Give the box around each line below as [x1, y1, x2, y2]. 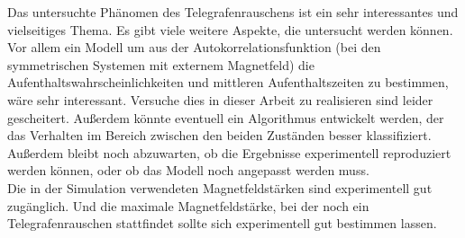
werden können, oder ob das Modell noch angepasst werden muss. [7, 161, 369, 180]
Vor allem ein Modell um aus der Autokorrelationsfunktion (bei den [7, 38, 381, 57]
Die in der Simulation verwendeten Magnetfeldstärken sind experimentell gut [7, 178, 433, 197]
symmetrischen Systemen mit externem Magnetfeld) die [7, 55, 315, 74]
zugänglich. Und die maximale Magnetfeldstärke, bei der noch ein [7, 196, 369, 215]
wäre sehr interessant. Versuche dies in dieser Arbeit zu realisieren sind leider [7, 90, 433, 109]
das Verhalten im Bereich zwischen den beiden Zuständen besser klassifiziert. [7, 126, 432, 145]
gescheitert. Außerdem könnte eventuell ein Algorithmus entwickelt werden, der [7, 108, 444, 127]
